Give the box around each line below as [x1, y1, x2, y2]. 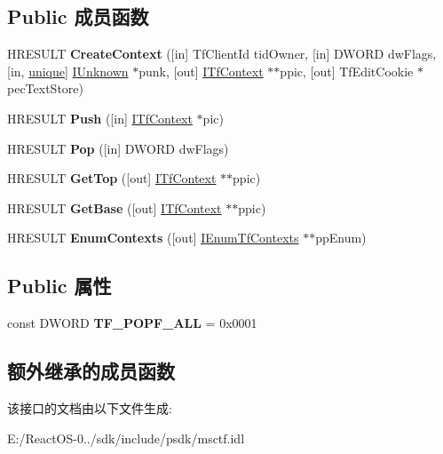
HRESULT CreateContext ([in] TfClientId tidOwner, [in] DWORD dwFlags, [7, 44, 437, 63]
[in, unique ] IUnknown [7, 61, 129, 80]
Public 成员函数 [7, 3, 149, 30]
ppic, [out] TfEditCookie [280, 61, 414, 80]
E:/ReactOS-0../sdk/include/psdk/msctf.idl [7, 428, 245, 447]
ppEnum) [315, 228, 367, 247]
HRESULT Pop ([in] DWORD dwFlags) [7, 139, 229, 157]
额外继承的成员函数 [7, 357, 175, 385]
